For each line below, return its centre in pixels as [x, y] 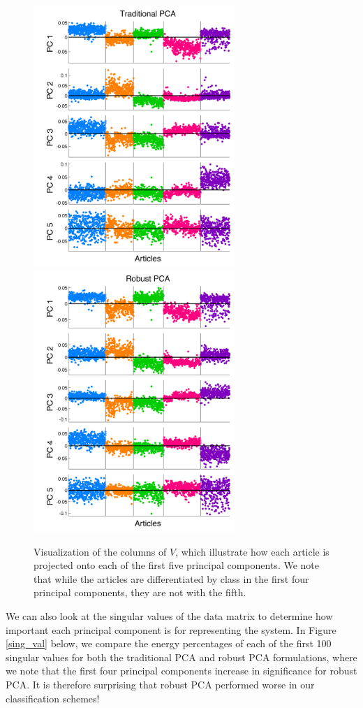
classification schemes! [53, 698]
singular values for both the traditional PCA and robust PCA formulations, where [181, 657]
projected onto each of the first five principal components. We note [176, 565]
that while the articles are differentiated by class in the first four [171, 578]
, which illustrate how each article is [252, 551]
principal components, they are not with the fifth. [140, 592]
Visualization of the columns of [100, 551]
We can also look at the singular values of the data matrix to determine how [169, 616]
